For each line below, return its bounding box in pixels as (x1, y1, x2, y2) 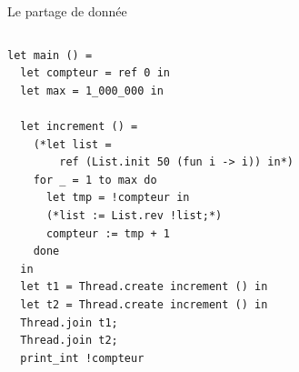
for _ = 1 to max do (33, 173, 157, 186)
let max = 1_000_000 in (20, 84, 164, 97)
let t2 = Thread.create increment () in (20, 297, 268, 311)
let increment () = (20, 119, 138, 133)
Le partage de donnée (7, 2, 127, 20)
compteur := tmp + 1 (45, 226, 170, 240)
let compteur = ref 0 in (20, 66, 170, 80)
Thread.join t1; (20, 316, 118, 329)
